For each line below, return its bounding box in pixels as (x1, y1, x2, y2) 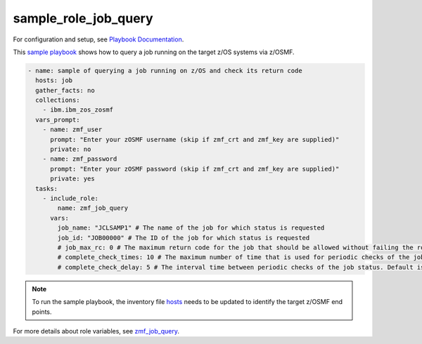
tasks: (35, 185, 58, 192)
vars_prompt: (35, 116, 80, 124)
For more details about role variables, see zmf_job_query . (13, 326, 179, 335)
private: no (50, 145, 91, 154)
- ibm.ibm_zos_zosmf (42, 106, 114, 114)
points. (32, 307, 52, 316)
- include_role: (42, 194, 98, 202)
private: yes (50, 175, 95, 183)
